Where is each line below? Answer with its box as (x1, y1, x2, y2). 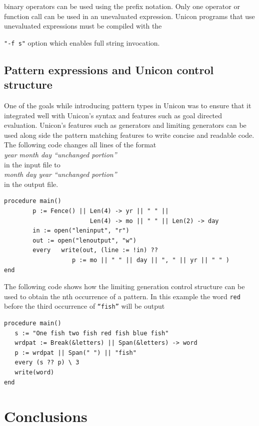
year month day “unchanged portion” (4, 149, 117, 159)
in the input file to (4, 159, 60, 169)
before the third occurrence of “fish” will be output (4, 301, 165, 311)
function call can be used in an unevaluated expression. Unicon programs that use (4, 11, 255, 21)
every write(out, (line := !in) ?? (32, 247, 158, 254)
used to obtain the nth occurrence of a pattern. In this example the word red (4, 291, 240, 301)
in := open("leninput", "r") (32, 227, 129, 235)
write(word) (14, 369, 54, 376)
